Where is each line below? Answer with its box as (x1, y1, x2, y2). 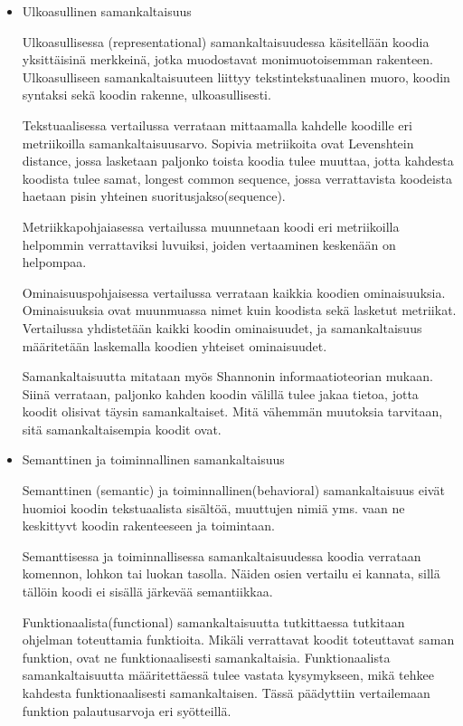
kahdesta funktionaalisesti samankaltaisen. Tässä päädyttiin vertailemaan (22, 683, 430, 702)
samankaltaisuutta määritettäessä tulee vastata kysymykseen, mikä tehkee (22, 665, 434, 684)
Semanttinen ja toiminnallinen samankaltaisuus (22, 450, 285, 469)
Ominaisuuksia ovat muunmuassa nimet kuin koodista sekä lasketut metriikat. (22, 301, 457, 320)
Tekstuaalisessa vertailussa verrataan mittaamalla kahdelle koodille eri (22, 115, 412, 134)
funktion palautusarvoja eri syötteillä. (22, 701, 231, 720)
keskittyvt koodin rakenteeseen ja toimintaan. (22, 516, 275, 535)
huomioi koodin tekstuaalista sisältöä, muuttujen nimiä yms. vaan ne (22, 498, 405, 517)
